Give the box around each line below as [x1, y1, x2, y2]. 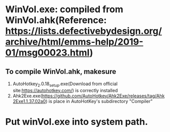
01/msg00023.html [5, 47, 90, 59]
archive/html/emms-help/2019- [5, 36, 143, 48]
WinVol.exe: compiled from [5, 4, 123, 15]
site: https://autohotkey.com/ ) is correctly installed [12, 87, 118, 93]
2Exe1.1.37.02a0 [12, 98, 46, 104]
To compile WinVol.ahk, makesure [5, 67, 116, 76]
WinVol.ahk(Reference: [5, 14, 107, 26]
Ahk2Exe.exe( [12, 93, 42, 99]
